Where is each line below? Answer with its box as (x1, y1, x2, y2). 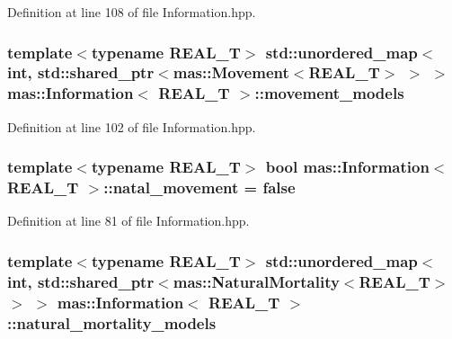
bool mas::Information (265, 156, 430, 178)
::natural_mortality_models (7, 311, 217, 334)
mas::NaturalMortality (173, 270, 340, 292)
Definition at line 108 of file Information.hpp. (7, 3, 256, 21)
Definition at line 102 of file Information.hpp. (7, 117, 256, 136)
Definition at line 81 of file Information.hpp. (7, 211, 250, 230)
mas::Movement (173, 61, 289, 84)
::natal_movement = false (103, 176, 296, 199)
